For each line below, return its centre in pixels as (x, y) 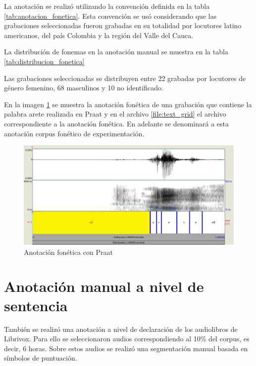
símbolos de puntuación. (41, 358)
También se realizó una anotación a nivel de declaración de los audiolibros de (121, 329)
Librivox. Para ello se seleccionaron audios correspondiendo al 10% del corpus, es (127, 339)
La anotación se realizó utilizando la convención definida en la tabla (107, 6)
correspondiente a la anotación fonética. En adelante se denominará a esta (116, 123)
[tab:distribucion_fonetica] (44, 61)
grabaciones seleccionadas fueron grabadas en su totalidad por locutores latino (123, 25)
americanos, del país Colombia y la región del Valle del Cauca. (99, 35)
